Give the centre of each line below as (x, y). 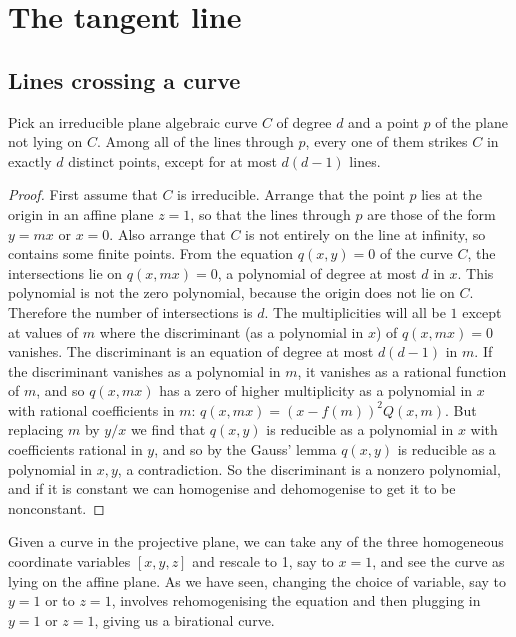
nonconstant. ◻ (56, 507)
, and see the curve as (438, 561)
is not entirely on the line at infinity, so (365, 233)
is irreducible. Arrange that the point (291, 194)
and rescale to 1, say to (263, 561)
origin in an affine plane (81, 213)
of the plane (471, 121)
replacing (36, 429)
